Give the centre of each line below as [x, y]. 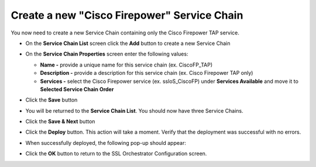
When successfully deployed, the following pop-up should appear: [106, 142]
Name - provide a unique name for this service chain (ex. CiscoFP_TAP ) [126, 65]
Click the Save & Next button [60, 121]
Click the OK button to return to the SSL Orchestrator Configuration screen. [116, 154]
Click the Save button [51, 100]
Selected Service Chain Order [77, 89]
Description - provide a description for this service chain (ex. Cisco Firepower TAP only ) [147, 73]
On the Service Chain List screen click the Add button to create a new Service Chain [128, 43]
